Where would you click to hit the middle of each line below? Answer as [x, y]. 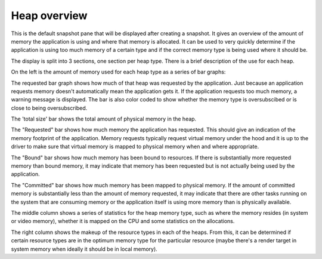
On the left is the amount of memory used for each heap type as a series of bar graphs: [118, 72]
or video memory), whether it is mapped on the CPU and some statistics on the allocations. [123, 221]
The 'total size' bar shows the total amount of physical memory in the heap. [104, 119]
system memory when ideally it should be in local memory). [84, 249]
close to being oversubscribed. [49, 108]
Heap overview [49, 16]
